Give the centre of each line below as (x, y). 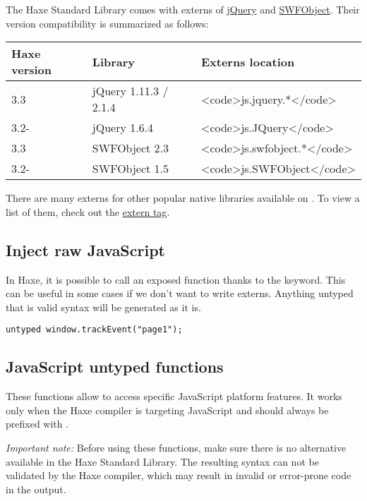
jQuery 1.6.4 (123, 128)
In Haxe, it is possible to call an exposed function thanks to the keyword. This (176, 279)
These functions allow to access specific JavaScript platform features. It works (174, 396)
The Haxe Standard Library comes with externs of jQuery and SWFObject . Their (183, 9)
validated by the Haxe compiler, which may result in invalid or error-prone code (179, 475)
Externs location (248, 61)
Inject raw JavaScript (85, 249)
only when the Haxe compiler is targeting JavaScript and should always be (167, 410)
